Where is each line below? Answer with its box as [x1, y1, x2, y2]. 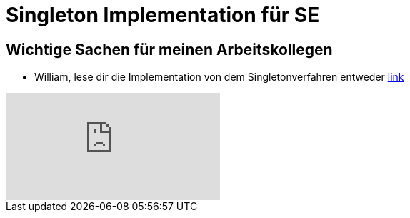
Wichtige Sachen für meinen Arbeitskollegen [6, 40, 333, 59]
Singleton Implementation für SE [6, 3, 320, 27]
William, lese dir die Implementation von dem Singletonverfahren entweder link [34, 71, 404, 84]
